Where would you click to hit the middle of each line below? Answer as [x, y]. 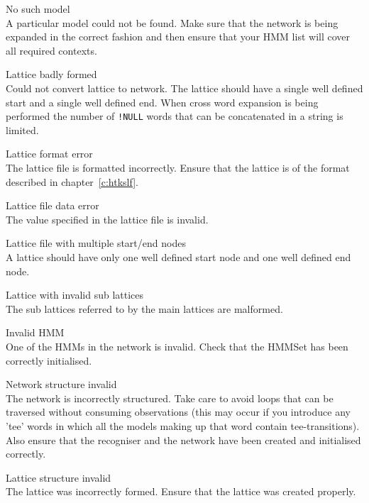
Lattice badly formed [51, 74]
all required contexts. [51, 50]
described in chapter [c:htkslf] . [72, 181]
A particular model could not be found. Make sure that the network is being [172, 22]
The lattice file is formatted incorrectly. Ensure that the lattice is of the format [178, 167]
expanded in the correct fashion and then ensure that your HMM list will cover [178, 37]
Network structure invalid [61, 384]
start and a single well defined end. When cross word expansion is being [162, 102]
